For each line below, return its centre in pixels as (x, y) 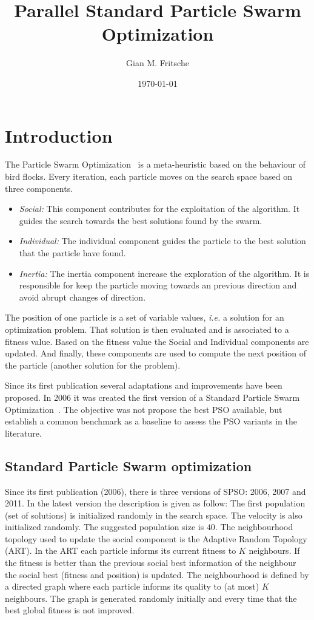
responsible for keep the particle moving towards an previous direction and (158, 285)
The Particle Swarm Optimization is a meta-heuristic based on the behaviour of (155, 164)
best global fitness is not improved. (70, 610)
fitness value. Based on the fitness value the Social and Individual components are (157, 341)
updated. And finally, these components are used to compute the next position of (155, 353)
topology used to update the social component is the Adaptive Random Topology (156, 538)
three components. (39, 188)
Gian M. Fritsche (158, 63)
